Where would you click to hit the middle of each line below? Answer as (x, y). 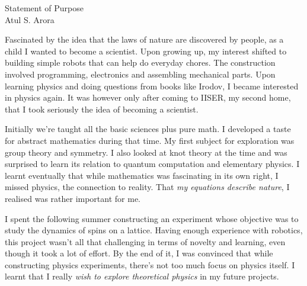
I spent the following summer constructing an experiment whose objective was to (152, 218)
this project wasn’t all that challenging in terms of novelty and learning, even (145, 241)
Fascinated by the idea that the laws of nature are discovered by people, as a (144, 39)
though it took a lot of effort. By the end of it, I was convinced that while (139, 253)
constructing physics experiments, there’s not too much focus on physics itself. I (150, 264)
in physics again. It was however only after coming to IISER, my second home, (148, 97)
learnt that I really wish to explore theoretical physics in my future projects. (142, 276)
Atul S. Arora (30, 19)
